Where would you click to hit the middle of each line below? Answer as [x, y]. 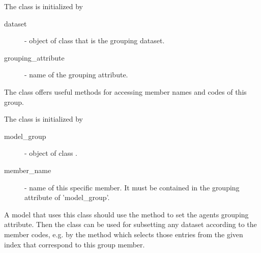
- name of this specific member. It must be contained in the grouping [132, 187]
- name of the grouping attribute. [76, 75]
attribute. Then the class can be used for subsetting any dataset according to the [130, 224]
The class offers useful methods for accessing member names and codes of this [125, 91]
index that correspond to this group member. [75, 244]
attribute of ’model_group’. [67, 197]
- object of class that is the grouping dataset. [95, 40]
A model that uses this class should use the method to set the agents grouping [126, 214]
